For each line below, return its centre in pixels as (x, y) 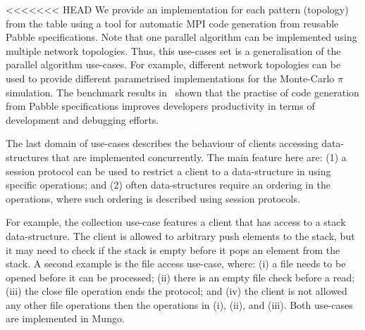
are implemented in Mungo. (65, 318)
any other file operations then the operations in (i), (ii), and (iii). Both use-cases (179, 304)
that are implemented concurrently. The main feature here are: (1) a (199, 157)
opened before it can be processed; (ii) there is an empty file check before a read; (180, 277)
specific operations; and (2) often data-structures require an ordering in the (168, 185)
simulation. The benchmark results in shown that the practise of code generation (182, 92)
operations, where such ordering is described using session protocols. (153, 198)
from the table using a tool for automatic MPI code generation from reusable (172, 23)
